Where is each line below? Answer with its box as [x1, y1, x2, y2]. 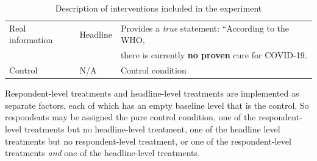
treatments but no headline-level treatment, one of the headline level [24, 123, 280, 135]
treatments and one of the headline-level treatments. [5, 146, 200, 159]
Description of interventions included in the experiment [55, 2, 262, 14]
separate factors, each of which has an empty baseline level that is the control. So [5, 98, 309, 111]
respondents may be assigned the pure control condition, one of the [5, 111, 256, 123]
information [9, 33, 53, 46]
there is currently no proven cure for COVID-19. [120, 49, 307, 61]
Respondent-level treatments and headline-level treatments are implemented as [5, 87, 299, 100]
